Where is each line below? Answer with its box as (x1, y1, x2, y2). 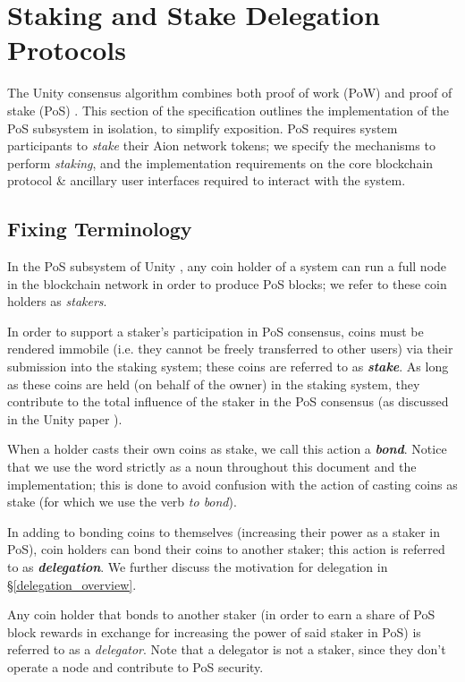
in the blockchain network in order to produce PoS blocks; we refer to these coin (7, 274, 447, 293)
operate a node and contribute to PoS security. (7, 657, 264, 676)
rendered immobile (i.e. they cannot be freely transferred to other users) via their (7, 339, 453, 358)
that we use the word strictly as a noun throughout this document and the (7, 457, 417, 476)
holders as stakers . (7, 292, 107, 311)
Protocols (7, 31, 126, 68)
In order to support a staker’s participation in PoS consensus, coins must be (7, 321, 424, 340)
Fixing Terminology (7, 215, 192, 243)
